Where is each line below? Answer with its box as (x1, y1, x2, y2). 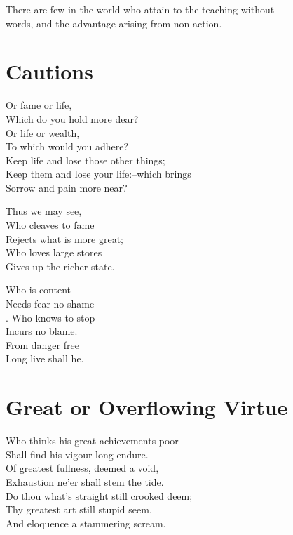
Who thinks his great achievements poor (6, 433, 179, 448)
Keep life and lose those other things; (6, 152, 165, 167)
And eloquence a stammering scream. (6, 515, 166, 530)
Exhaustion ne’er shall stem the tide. (6, 474, 164, 489)
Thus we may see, (6, 204, 82, 218)
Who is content (6, 282, 71, 297)
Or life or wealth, (6, 125, 80, 140)
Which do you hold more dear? (6, 111, 139, 126)
